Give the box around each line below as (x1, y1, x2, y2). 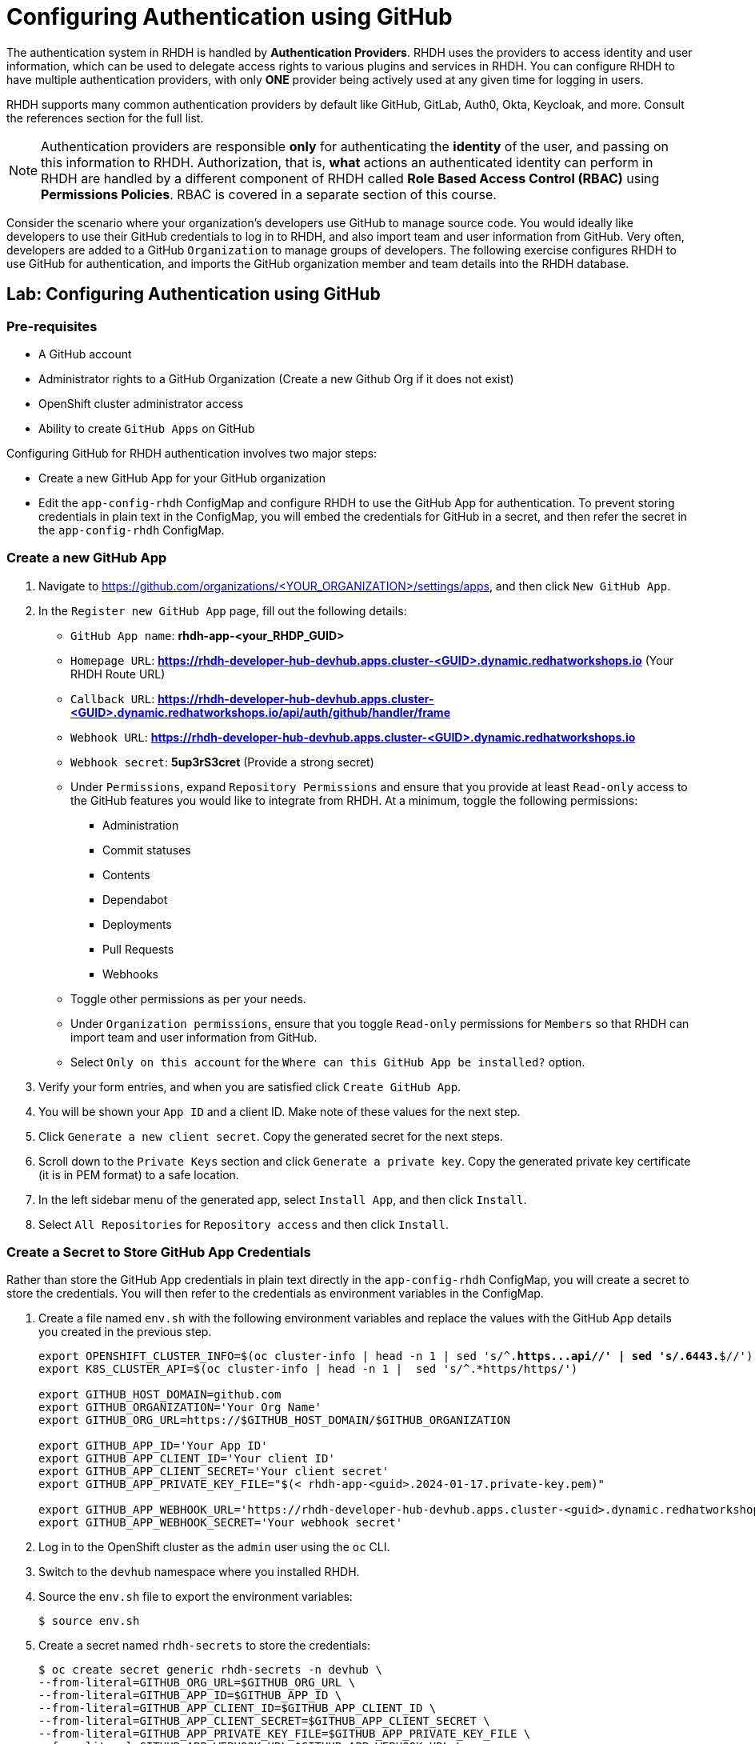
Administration (102, 818, 179, 832)
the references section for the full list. (6, 110, 204, 125)
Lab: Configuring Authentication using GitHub (6, 284, 381, 305)
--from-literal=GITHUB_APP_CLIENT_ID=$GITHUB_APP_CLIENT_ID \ (38, 1702, 437, 1715)
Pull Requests (102, 942, 174, 956)
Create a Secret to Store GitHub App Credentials (6, 1244, 311, 1261)
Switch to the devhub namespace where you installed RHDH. (38, 1565, 360, 1579)
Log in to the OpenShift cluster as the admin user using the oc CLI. (38, 1540, 390, 1554)
